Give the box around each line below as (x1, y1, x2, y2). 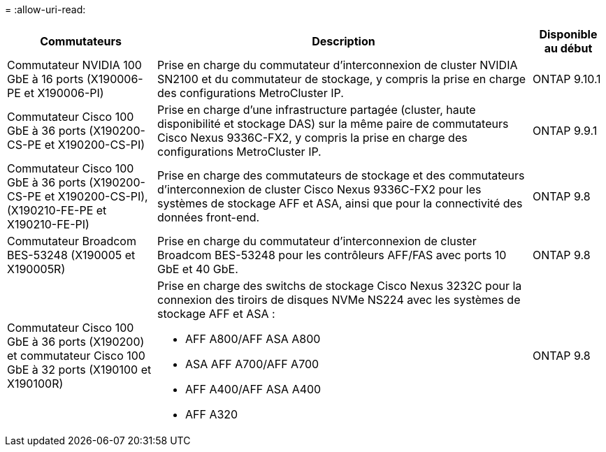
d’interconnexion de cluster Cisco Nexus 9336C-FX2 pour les (157, 182, 482, 196)
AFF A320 (185, 407, 238, 421)
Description (312, 34, 375, 48)
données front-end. (157, 210, 260, 224)
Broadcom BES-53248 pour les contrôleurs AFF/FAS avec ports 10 (157, 248, 507, 262)
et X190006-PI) (24, 86, 104, 100)
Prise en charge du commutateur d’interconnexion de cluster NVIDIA (157, 58, 518, 72)
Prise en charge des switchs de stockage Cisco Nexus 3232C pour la (157, 279, 522, 293)
